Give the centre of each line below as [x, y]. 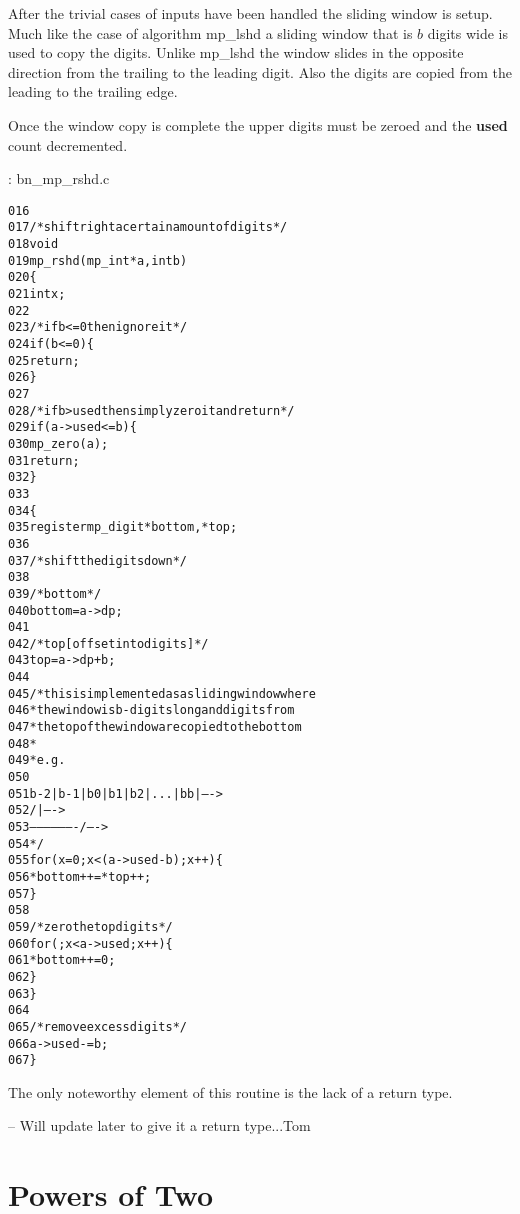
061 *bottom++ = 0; [62, 960]
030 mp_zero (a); [58, 443]
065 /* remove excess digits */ [97, 1026]
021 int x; [37, 294]
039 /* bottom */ [55, 593]
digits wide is [468, 32]
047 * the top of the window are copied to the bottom [155, 727]
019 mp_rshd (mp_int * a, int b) [98, 260]
